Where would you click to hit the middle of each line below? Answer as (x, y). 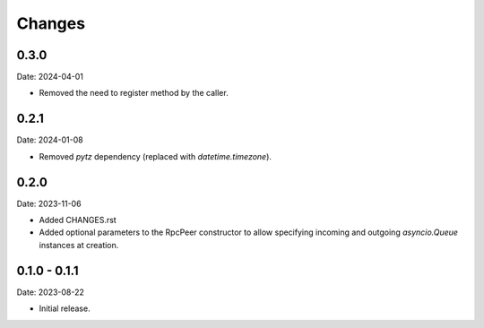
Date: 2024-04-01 (50, 77)
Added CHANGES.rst (78, 220)
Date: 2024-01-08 (50, 140)
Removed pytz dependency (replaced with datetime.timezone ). (156, 156)
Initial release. (65, 308)
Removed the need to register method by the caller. (134, 93)
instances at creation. (79, 245)
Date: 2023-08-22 (51, 292)
